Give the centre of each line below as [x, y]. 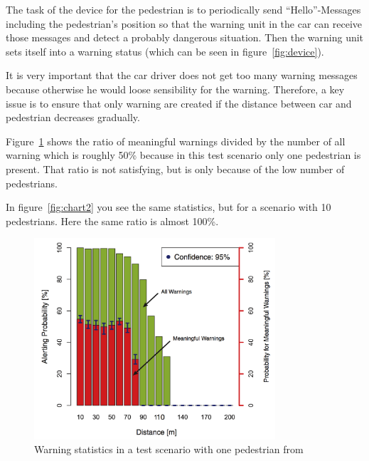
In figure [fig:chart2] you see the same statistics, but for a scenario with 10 [169, 207]
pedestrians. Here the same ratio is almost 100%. [112, 221]
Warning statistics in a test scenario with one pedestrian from [169, 449]
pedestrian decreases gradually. [73, 117]
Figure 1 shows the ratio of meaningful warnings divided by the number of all [176, 141]
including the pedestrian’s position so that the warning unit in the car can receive [184, 23]
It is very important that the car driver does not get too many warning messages [182, 75]
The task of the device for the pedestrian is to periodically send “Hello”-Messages [183, 9]
